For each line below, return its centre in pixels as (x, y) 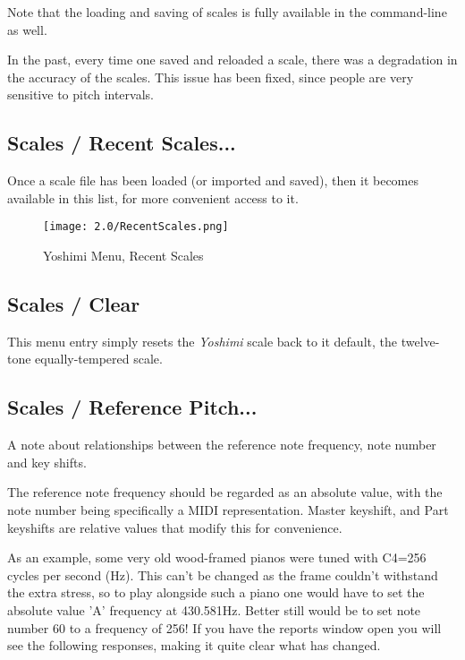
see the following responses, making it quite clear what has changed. (194, 645)
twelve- (420, 341)
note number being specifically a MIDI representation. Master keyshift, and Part (228, 509)
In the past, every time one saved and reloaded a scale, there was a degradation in (232, 60)
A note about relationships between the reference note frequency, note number (222, 445)
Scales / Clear (74, 304)
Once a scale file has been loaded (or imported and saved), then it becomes (213, 180)
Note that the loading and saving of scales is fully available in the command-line (227, 12)
